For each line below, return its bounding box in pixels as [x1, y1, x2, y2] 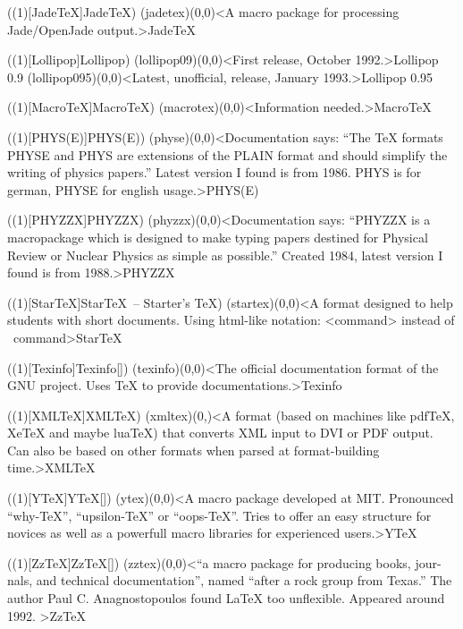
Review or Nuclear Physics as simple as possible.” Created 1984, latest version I [7, 245, 443, 264]
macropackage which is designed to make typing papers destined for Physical [7, 227, 428, 246]
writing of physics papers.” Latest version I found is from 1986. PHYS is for [7, 163, 422, 182]
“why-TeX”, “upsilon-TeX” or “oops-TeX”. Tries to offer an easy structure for [7, 506, 432, 524]
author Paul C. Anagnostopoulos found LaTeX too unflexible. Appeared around [7, 589, 445, 608]
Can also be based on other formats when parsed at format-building [7, 440, 380, 459]
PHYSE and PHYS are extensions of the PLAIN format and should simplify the [7, 145, 448, 164]
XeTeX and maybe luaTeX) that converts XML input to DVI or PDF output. [7, 423, 434, 442]
